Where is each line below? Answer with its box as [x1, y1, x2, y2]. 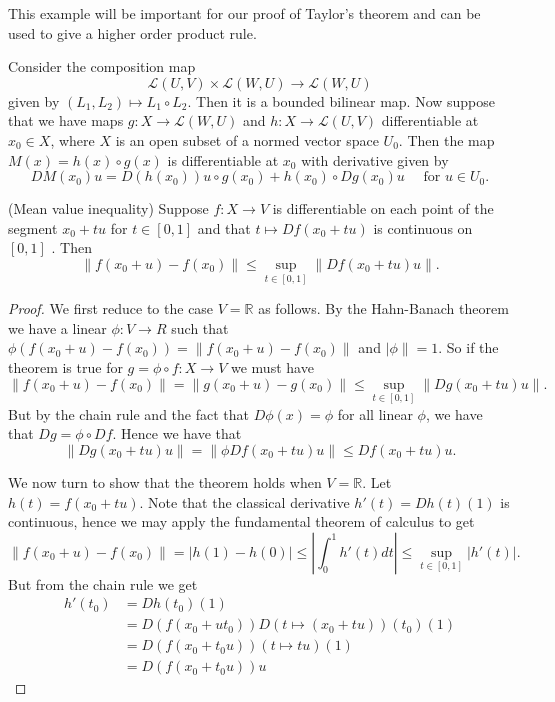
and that [197, 217, 251, 238]
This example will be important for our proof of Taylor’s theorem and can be [8, 3, 481, 23]
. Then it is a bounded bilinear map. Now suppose [187, 90, 496, 111]
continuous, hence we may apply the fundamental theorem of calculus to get [8, 511, 475, 532]
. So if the [438, 337, 499, 358]
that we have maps [8, 110, 124, 131]
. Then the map [398, 129, 495, 150]
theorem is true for [8, 356, 123, 377]
